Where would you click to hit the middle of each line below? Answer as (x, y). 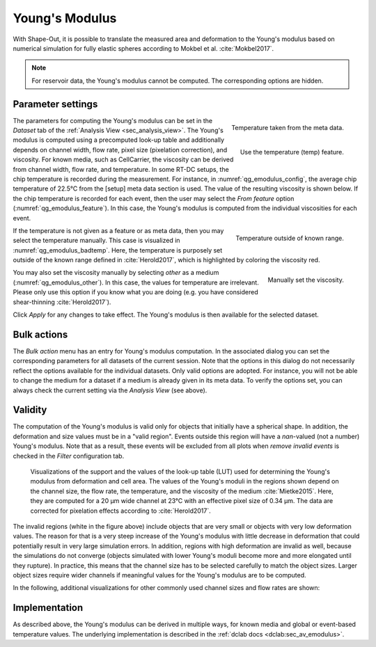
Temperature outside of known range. (290, 238)
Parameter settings (55, 104)
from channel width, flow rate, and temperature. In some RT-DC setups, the (121, 169)
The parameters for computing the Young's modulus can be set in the (112, 120)
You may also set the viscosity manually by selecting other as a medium (116, 273)
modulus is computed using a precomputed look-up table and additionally (119, 140)
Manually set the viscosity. (306, 280)
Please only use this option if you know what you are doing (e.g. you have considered (135, 292)
